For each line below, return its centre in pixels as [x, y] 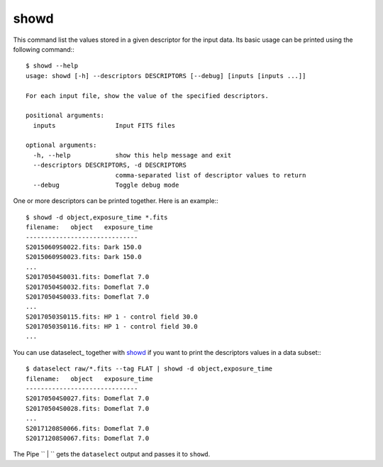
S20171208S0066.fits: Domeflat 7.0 [88, 428]
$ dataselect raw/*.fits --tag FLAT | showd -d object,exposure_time [149, 369]
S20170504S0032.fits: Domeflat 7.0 [88, 287]
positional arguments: [65, 116]
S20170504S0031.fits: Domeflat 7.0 [88, 277]
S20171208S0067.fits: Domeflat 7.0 [88, 438]
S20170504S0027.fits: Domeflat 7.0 [88, 399]
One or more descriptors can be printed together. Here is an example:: [116, 201]
